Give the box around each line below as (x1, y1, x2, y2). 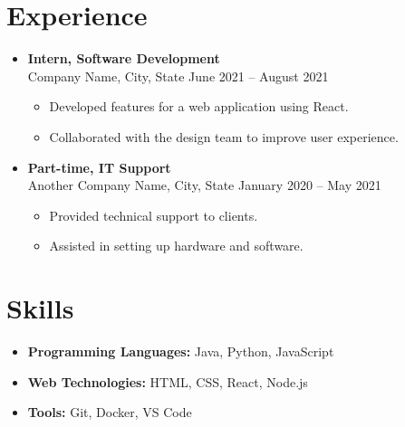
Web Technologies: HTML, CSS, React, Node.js (27, 372, 308, 391)
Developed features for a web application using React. (49, 97, 349, 116)
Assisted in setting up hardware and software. (49, 236, 304, 255)
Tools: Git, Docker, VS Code (27, 403, 192, 422)
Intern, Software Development (27, 49, 220, 68)
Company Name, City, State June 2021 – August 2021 (27, 66, 329, 85)
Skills (6, 289, 74, 327)
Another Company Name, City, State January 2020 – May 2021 (27, 176, 381, 195)
